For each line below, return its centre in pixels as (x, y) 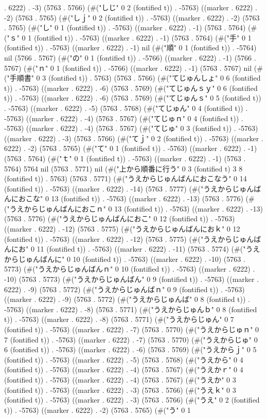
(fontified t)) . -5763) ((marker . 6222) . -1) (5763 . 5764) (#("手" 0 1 (143, 37)
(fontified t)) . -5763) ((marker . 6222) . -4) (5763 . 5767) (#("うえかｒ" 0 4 (124, 369)
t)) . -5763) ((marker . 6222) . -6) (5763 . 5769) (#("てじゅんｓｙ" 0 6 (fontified (131, 88)
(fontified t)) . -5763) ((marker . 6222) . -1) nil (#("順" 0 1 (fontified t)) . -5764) (130, 47)
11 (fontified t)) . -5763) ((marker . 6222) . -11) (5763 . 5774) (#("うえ (148, 249)
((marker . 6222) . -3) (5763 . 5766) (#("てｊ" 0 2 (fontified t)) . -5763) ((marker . (134, 138)
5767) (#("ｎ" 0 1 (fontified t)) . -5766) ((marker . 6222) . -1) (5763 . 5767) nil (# (133, 68)
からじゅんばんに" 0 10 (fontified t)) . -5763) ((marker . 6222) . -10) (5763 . (125, 259)
